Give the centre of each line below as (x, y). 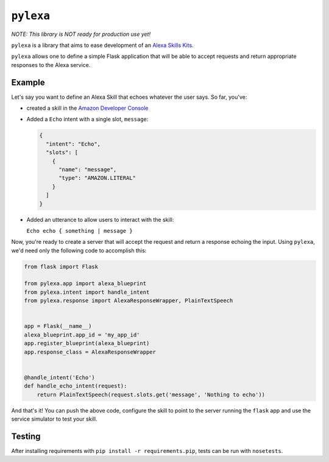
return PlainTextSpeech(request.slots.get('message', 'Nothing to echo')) (151, 394)
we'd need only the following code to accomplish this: (79, 251)
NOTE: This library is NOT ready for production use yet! (81, 34)
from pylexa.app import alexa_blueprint (85, 284)
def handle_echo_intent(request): (76, 386)
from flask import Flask (61, 266)
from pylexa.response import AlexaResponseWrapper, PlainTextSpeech (129, 301)
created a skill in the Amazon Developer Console (87, 108)
